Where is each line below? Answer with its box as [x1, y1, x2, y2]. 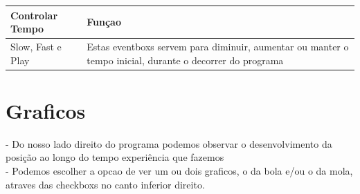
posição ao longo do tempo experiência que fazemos [6, 150, 224, 164]
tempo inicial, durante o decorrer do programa [87, 52, 284, 67]
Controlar [10, 8, 58, 22]
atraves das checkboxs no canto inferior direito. [6, 177, 205, 191]
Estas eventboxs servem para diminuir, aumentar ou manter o [87, 39, 349, 53]
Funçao [87, 14, 121, 29]
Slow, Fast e [10, 39, 62, 53]
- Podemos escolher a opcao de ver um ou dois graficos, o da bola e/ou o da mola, [6, 163, 353, 177]
